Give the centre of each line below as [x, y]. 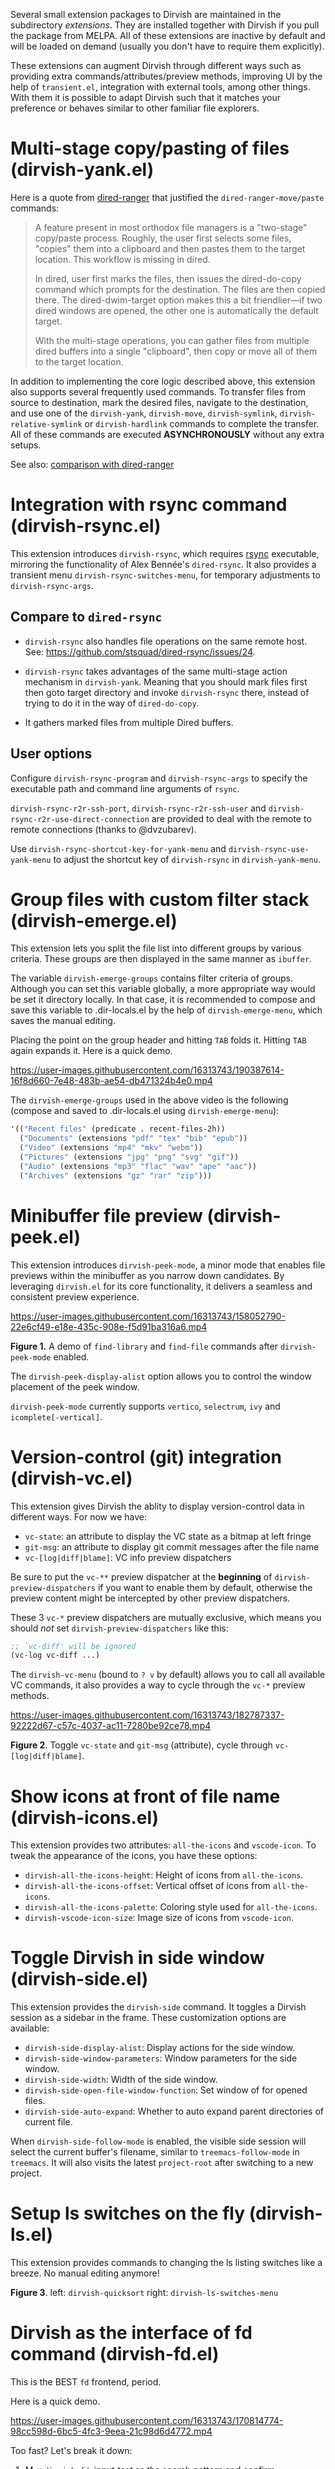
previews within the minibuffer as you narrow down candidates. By [147, 1275]
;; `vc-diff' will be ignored [73, 1646]
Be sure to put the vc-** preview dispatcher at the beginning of [141, 1576]
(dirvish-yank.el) [82, 170]
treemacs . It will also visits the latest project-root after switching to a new [162, 2163]
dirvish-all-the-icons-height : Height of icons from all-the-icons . [164, 1875]
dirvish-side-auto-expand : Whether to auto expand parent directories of [174, 2111]
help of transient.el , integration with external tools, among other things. [160, 87]
